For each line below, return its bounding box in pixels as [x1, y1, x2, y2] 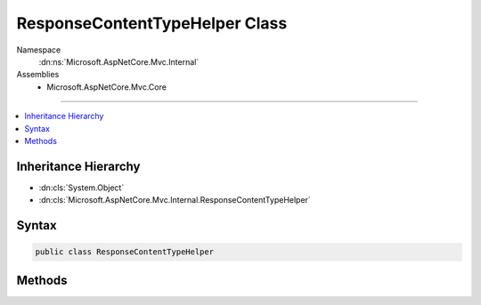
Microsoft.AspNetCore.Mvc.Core [46, 81, 167, 92]
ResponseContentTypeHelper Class [16, 13, 288, 33]
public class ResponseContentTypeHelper [35, 247, 214, 257]
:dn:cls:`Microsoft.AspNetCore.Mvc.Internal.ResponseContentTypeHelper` [38, 195, 311, 205]
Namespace [16, 44, 61, 55]
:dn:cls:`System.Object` [38, 182, 125, 193]
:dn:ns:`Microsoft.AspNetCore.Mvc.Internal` [38, 56, 200, 67]
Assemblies [16, 69, 60, 80]
